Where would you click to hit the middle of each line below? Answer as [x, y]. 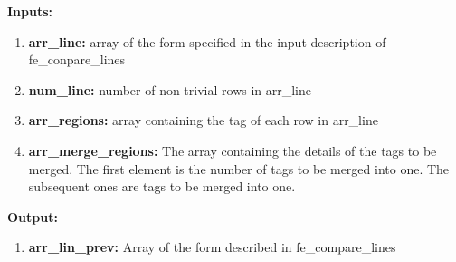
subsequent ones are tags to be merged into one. [162, 186]
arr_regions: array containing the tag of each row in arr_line [203, 120]
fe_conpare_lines [77, 59]
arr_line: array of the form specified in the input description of [207, 41]
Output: [33, 216]
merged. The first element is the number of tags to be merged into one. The [239, 168]
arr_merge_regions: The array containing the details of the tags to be [233, 150]
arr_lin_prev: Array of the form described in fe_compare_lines [212, 247]
